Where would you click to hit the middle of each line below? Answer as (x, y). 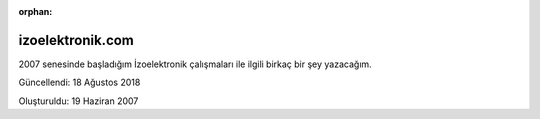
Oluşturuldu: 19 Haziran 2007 (78, 101)
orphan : (35, 11)
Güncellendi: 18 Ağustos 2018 (79, 82)
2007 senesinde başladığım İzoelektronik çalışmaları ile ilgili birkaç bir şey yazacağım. (195, 64)
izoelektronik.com (76, 40)
